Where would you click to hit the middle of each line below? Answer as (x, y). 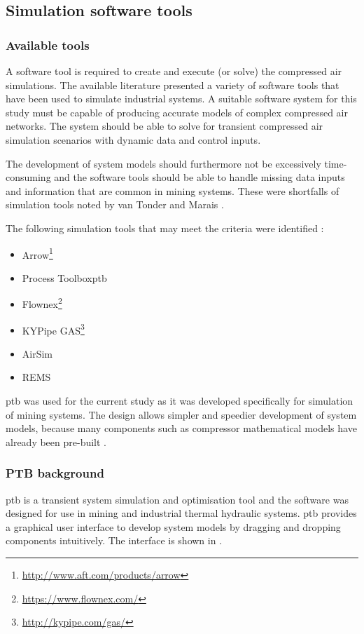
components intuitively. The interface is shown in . (114, 540)
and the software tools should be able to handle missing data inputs (199, 177)
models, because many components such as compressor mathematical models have (181, 428)
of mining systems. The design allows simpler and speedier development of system (181, 414)
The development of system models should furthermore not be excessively (163, 163)
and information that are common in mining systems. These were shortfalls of (173, 190)
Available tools (48, 45)
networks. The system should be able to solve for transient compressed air (164, 126)
